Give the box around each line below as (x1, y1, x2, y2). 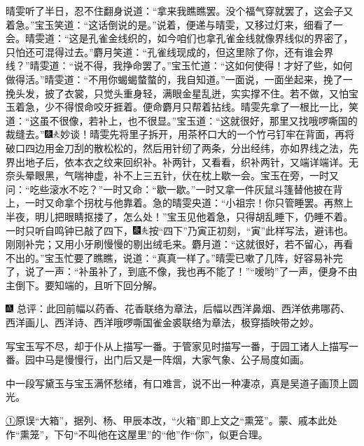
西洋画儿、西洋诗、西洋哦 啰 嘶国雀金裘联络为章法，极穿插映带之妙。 (6, 315, 319, 330)
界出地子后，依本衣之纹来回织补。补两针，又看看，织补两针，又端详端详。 (6, 154, 349, 169)
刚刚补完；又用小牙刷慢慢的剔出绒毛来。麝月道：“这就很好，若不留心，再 (6, 237, 344, 251)
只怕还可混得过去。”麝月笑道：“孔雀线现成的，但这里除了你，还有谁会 (6, 44, 324, 59)
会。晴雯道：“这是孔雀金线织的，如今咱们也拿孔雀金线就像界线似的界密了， (6, 31, 353, 46)
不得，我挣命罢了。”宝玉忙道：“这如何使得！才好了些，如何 (83, 58, 353, 73)
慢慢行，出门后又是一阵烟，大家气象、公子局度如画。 (64, 352, 309, 367)
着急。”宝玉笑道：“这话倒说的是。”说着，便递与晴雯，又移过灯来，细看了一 (6, 17, 343, 32)
